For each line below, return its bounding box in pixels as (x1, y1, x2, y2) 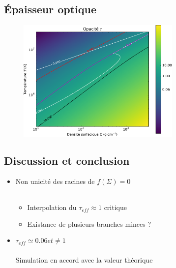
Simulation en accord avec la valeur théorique (15, 254, 153, 265)
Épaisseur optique (4, 1, 97, 17)
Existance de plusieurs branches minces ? (27, 218, 151, 229)
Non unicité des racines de (15, 176, 95, 186)
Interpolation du (27, 202, 77, 212)
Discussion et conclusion (4, 153, 130, 168)
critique (104, 202, 127, 212)
